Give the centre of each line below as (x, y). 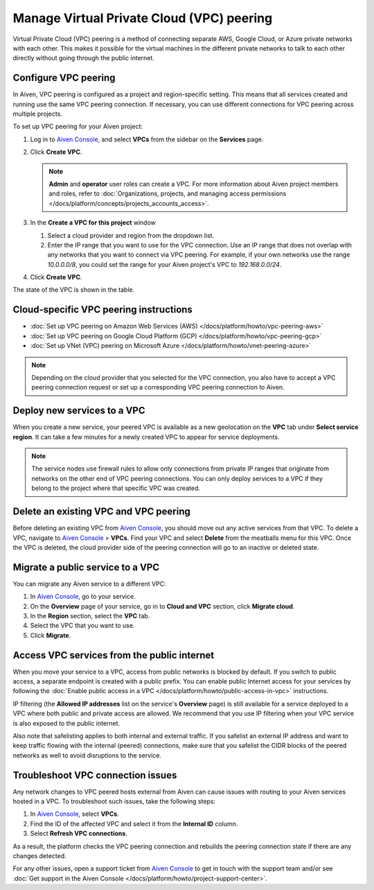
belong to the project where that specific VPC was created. (116, 488)
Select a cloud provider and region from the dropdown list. (131, 235)
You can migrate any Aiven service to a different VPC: (89, 584)
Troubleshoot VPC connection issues (95, 775)
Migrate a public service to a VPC (86, 567)
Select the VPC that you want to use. (82, 626)
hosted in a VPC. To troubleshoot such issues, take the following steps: (114, 801)
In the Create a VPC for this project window (93, 222)
